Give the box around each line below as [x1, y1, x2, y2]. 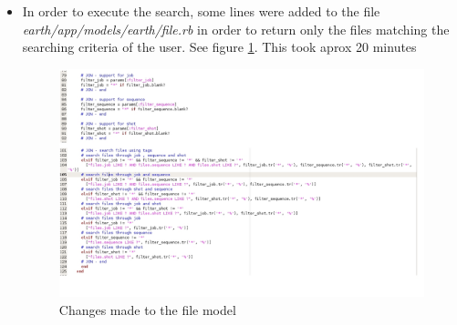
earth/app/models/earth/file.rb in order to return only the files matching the [22, 19, 450, 38]
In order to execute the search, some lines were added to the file [22, 2, 380, 20]
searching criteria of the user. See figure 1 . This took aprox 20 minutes [22, 37, 417, 56]
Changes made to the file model [58, 300, 236, 319]
